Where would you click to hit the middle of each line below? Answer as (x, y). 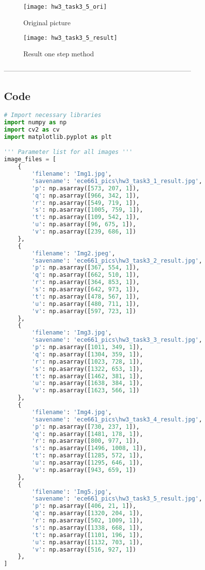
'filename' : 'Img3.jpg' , (72, 333)
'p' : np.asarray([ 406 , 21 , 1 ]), (84, 506)
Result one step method (59, 53)
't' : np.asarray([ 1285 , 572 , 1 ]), (87, 456)
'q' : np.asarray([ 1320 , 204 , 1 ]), (87, 513)
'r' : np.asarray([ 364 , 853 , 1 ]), (86, 282)
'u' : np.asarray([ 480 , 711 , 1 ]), (86, 304)
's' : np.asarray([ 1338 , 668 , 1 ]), (87, 528)
